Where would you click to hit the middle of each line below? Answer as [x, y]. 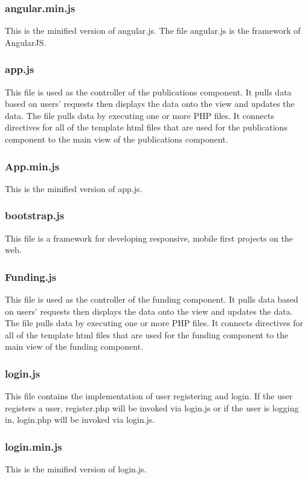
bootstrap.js [35, 215]
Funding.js [31, 276]
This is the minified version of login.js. [76, 469]
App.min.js [32, 166]
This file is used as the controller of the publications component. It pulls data [148, 92]
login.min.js [34, 446]
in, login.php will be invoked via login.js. [80, 420]
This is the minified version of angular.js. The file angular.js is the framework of [153, 31]
